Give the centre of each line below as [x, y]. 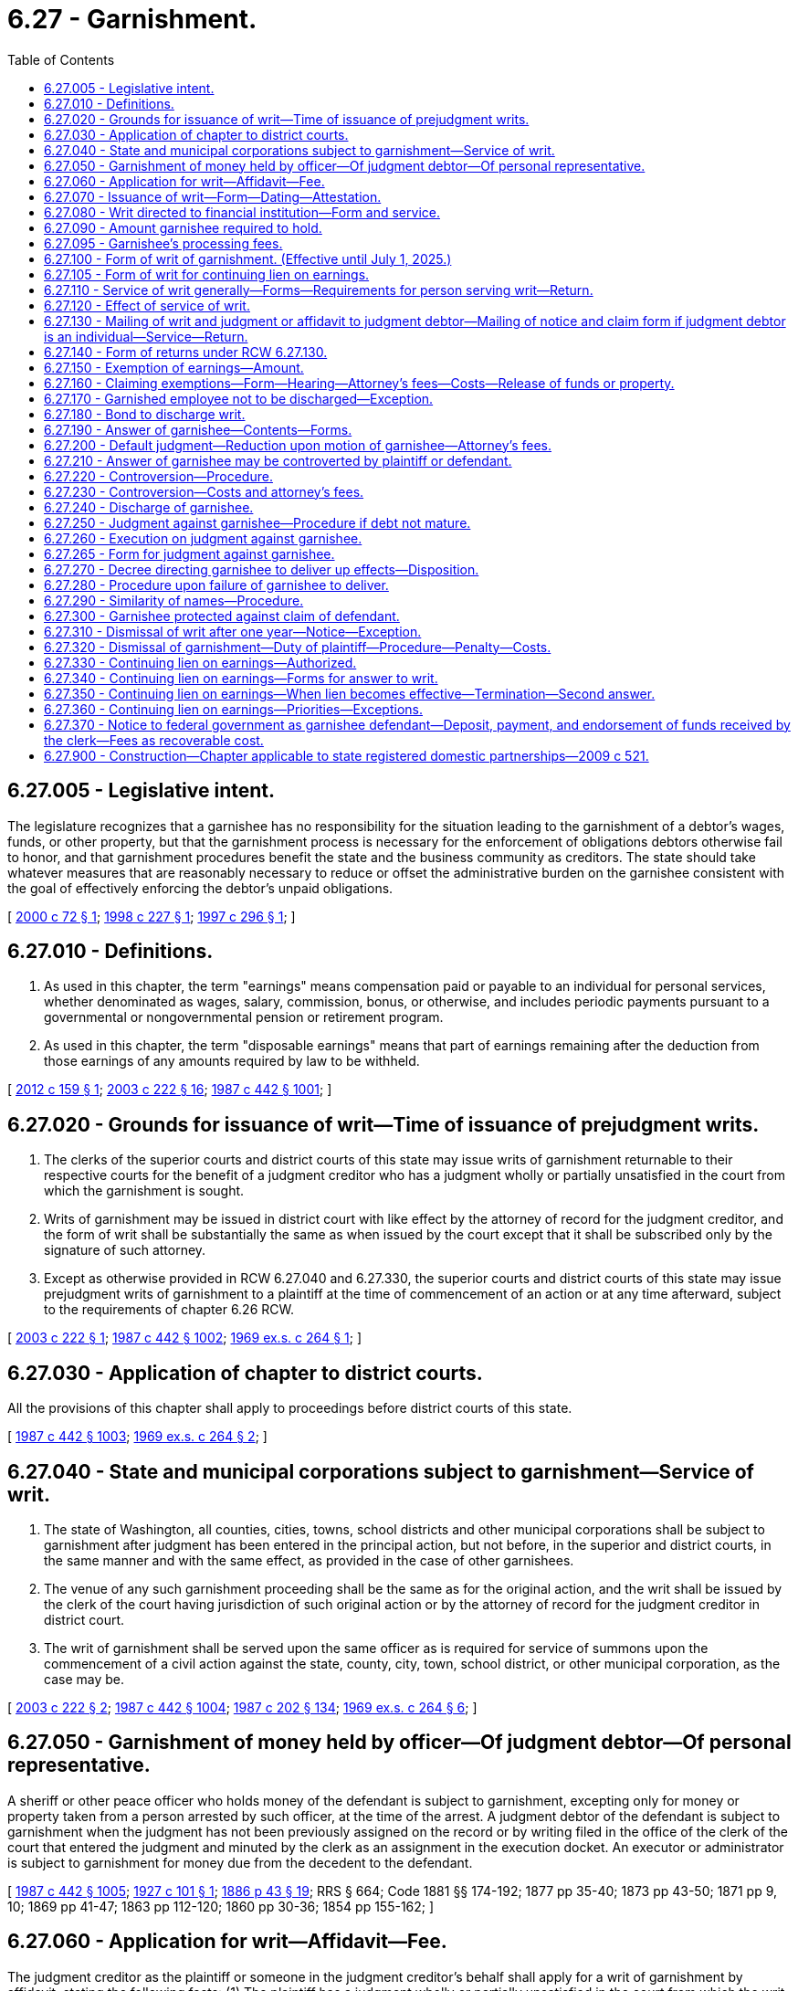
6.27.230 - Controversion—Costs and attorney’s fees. [204, 491]
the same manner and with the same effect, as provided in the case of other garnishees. [309, 1560]
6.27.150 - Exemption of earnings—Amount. [174, 367]
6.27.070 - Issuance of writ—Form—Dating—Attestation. [213, 196]
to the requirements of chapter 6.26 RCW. [169, 1310]
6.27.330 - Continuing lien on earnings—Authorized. [200, 662]
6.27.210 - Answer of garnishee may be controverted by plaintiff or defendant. [278, 460]
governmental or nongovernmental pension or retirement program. [244, 1017]
